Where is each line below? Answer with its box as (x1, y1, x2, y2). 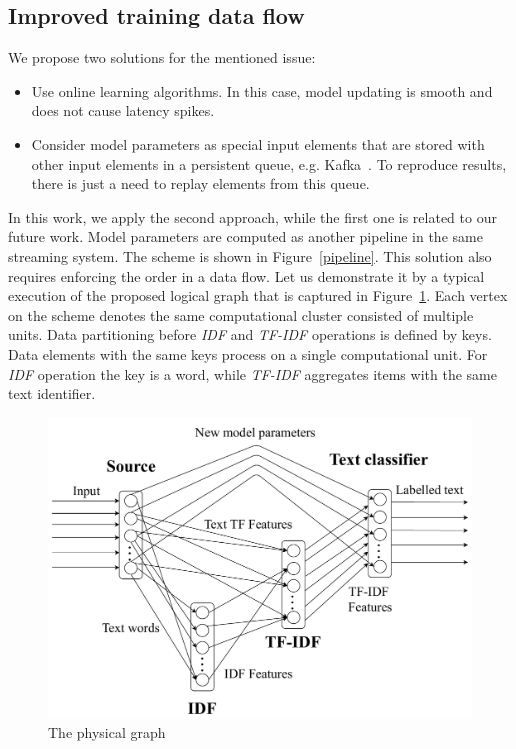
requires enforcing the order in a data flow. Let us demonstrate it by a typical (8, 265, 485, 286)
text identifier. (8, 383, 96, 404)
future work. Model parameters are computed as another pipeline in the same (8, 226, 483, 247)
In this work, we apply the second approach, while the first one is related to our (8, 206, 497, 227)
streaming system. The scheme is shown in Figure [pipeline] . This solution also (8, 245, 492, 266)
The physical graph (48, 722, 166, 743)
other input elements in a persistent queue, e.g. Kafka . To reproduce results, (31, 153, 507, 174)
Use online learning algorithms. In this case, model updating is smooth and (31, 80, 493, 101)
